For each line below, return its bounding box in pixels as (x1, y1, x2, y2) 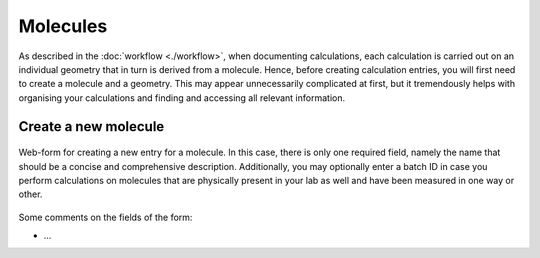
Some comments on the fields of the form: (18, 211, 193, 223)
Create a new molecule (18, 118, 165, 135)
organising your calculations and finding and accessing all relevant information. (18, 91, 345, 104)
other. (18, 188, 43, 200)
